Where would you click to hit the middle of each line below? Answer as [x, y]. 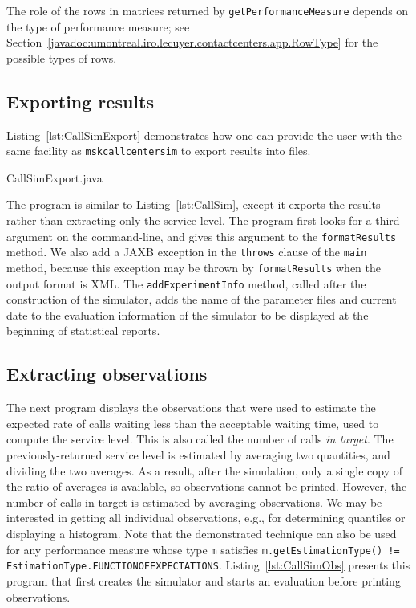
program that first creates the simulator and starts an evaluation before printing [204, 580]
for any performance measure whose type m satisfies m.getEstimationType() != [203, 549]
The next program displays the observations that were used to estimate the [191, 408]
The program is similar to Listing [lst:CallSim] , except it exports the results [194, 204]
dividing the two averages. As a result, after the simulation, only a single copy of [204, 470]
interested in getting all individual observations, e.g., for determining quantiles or [206, 518]
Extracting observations [107, 374]
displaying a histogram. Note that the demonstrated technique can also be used [202, 534]
